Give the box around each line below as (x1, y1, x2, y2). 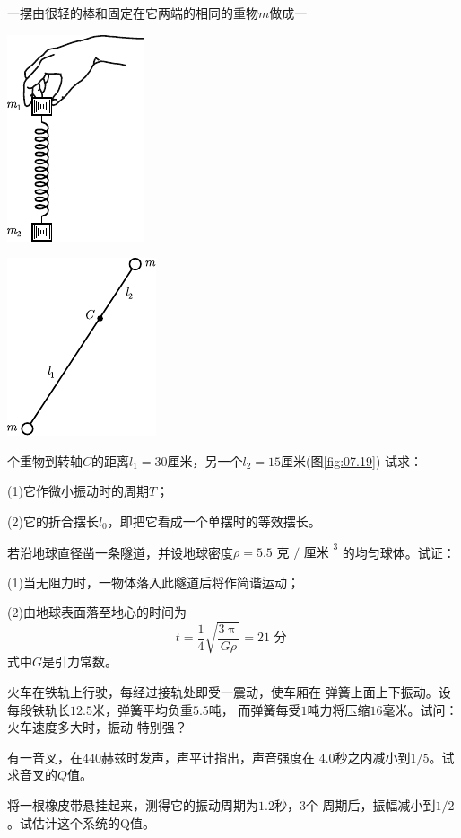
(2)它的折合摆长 (7, 511, 99, 530)
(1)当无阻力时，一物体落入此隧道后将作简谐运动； (7, 572, 300, 591)
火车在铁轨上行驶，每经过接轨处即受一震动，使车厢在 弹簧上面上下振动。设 (7, 682, 451, 701)
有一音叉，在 (7, 747, 83, 766)
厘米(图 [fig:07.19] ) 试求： (281, 451, 422, 470)
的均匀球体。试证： (342, 542, 456, 561)
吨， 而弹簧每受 (208, 700, 301, 719)
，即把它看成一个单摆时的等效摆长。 (107, 511, 321, 530)
